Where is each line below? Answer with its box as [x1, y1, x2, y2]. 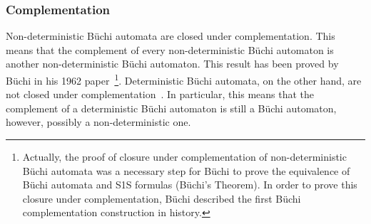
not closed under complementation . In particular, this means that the [6, 87, 315, 102]
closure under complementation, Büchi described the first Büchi [22, 191, 301, 206]
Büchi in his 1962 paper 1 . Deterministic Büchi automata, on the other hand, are [6, 71, 362, 87]
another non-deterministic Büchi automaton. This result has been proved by [6, 56, 339, 71]
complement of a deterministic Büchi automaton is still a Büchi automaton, [6, 100, 337, 115]
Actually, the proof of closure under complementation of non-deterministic [22, 149, 347, 164]
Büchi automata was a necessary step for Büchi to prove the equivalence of [22, 163, 350, 178]
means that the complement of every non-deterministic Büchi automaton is [6, 42, 334, 57]
